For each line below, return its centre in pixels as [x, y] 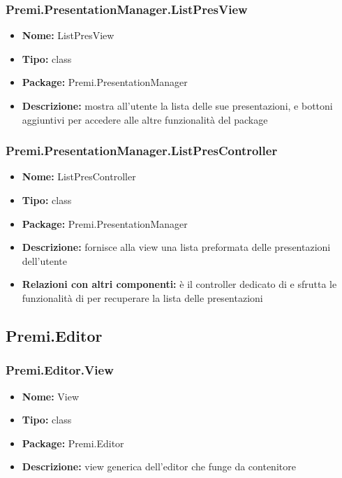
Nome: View [51, 396]
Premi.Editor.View [60, 370]
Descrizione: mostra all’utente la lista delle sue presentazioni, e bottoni [177, 106]
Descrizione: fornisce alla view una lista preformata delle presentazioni [176, 247]
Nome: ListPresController [79, 176]
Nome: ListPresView [68, 35]
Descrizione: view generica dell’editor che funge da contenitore [159, 466]
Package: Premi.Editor [73, 443]
